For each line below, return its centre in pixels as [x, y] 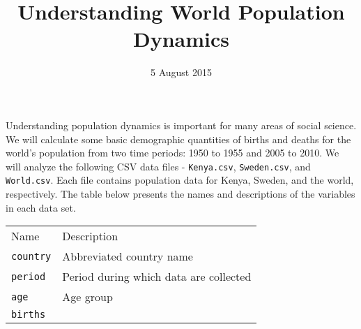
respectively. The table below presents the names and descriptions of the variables [180, 193]
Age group [87, 297]
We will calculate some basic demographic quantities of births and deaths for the [178, 139]
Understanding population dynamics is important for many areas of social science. [181, 125]
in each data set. [41, 207]
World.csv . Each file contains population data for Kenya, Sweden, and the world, [180, 180]
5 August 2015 [181, 72]
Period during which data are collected [157, 277]
